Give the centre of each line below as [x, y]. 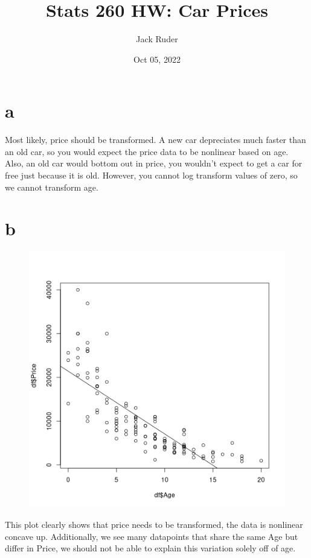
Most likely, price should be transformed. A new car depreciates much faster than [155, 140]
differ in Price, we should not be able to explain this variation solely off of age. [150, 548]
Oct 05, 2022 [157, 59]
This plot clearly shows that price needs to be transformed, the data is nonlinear [154, 524]
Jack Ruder [157, 39]
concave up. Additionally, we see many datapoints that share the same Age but [152, 536]
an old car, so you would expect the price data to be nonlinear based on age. [147, 151]
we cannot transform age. [52, 187]
